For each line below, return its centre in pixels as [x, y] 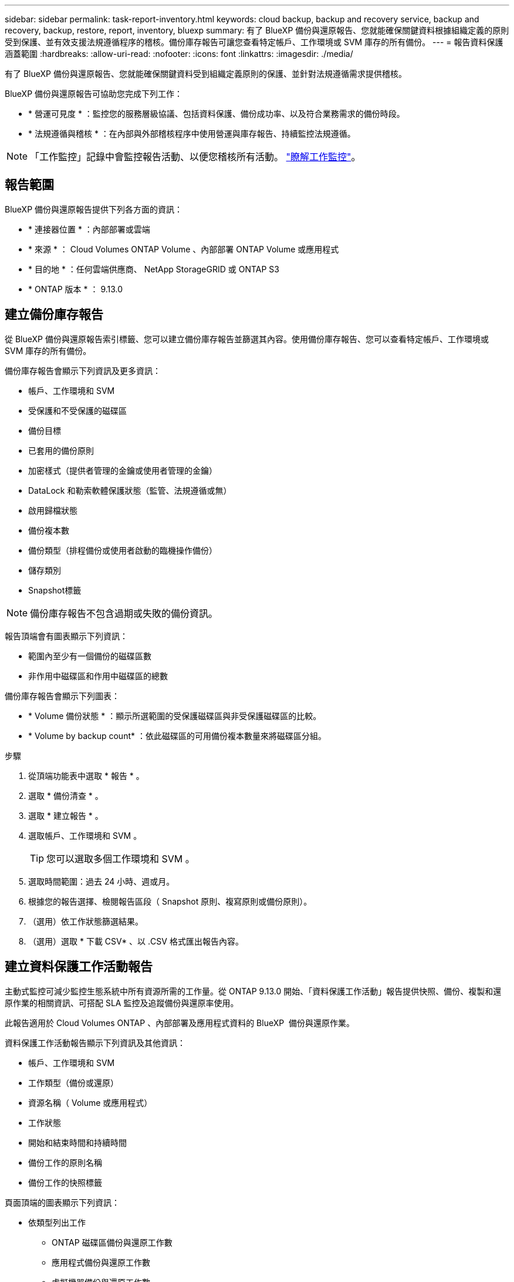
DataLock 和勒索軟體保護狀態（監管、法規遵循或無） [130, 490]
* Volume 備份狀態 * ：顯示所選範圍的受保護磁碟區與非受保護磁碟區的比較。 [175, 716]
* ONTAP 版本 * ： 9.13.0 [76, 289]
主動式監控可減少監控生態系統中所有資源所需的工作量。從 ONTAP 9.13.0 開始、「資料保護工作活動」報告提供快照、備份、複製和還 [253, 991]
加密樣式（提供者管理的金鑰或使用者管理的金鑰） [123, 470]
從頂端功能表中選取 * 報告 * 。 [86, 775]
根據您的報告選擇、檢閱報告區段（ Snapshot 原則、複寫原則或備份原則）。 [170, 901]
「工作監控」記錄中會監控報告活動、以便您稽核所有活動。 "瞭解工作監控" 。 [195, 157]
